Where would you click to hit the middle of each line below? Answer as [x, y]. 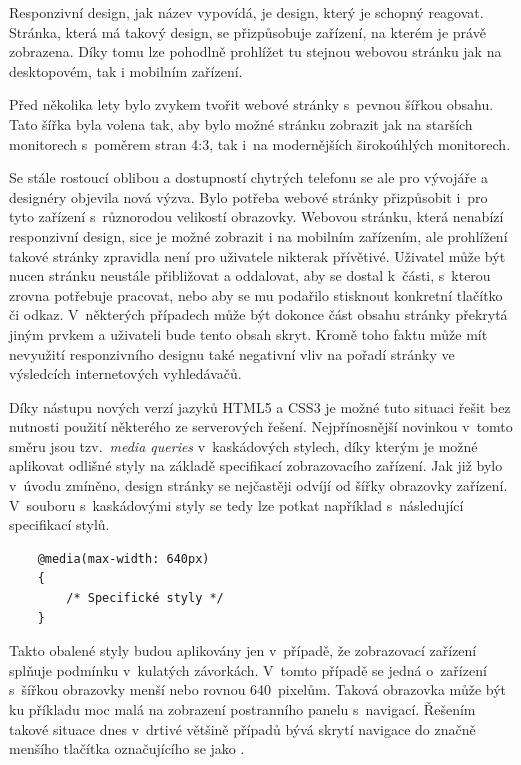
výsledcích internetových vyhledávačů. [125, 373]
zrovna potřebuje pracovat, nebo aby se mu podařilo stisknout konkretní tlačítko [256, 294]
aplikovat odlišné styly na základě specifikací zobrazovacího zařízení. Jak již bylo [256, 465]
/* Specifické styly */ [145, 598]
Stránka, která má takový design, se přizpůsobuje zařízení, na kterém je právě [247, 31]
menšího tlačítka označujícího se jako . [127, 748]
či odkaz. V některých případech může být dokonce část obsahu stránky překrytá [258, 314]
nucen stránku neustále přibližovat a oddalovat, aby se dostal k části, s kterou [250, 275]
